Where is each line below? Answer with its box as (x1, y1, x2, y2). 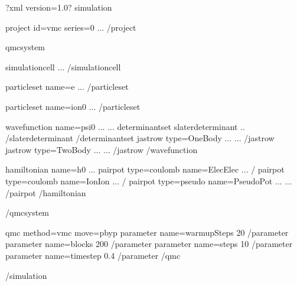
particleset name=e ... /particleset (5, 80, 129, 93)
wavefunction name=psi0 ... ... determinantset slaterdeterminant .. (5, 120, 245, 132)
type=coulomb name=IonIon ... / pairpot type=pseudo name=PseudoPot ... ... (5, 174, 292, 187)
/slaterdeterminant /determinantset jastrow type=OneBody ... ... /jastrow (5, 132, 275, 144)
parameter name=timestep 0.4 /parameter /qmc (5, 249, 181, 261)
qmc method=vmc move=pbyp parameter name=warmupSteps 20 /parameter (5, 226, 289, 238)
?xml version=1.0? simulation (5, 1, 112, 13)
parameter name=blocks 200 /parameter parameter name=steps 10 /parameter (5, 238, 293, 250)
